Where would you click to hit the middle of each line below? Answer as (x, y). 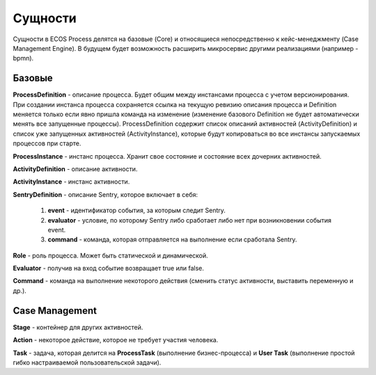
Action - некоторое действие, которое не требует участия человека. (116, 340)
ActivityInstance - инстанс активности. (71, 182)
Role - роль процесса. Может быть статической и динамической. (110, 255)
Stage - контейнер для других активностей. (78, 327)
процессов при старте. (47, 143)
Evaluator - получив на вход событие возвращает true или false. (109, 269)
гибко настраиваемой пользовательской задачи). (87, 362)
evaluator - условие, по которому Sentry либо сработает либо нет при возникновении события (190, 220)
